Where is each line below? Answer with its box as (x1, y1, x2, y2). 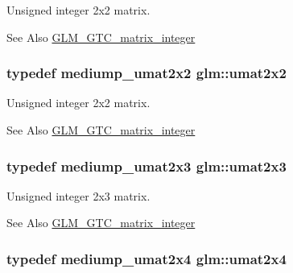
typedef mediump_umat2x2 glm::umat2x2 (6, 63, 287, 83)
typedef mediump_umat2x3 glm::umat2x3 (6, 155, 287, 176)
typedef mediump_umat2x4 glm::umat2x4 (6, 248, 287, 268)
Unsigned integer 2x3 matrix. (6, 187, 151, 204)
